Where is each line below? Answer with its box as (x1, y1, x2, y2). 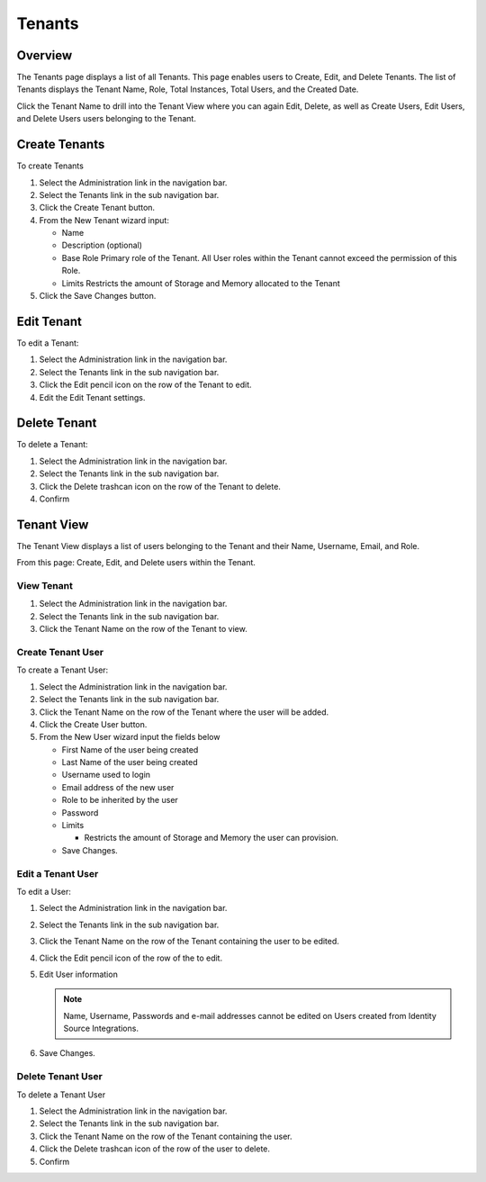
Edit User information (39, 969, 119, 979)
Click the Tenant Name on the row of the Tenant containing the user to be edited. (39, 936, 339, 947)
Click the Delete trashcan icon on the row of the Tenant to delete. (39, 481, 281, 492)
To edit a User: (16, 886, 71, 897)
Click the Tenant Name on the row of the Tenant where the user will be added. (39, 707, 329, 717)
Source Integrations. (63, 1023, 139, 1034)
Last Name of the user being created (61, 757, 198, 768)
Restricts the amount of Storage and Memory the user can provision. (84, 833, 339, 844)
